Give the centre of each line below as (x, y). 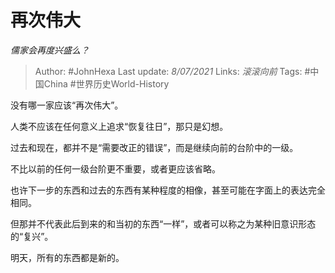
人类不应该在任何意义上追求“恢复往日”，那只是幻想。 (119, 126)
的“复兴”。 (32, 236)
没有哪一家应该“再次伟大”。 (67, 105)
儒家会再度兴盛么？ (50, 50)
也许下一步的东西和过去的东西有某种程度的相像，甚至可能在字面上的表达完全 (168, 190)
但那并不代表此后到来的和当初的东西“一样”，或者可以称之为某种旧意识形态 (163, 223)
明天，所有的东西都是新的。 (67, 257)
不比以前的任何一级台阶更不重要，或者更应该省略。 (115, 168)
